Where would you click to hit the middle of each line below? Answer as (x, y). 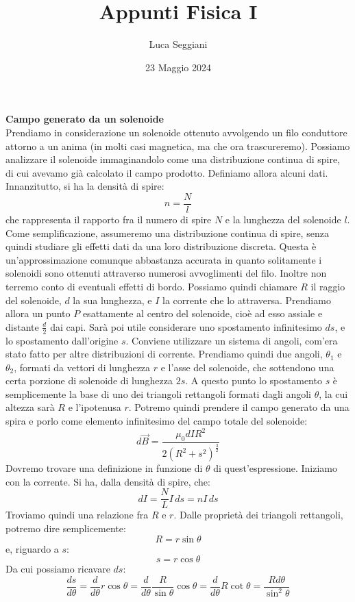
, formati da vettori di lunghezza (82, 367)
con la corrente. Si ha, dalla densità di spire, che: (108, 481)
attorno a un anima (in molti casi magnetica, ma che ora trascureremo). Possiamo (178, 146)
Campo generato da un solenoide (85, 119)
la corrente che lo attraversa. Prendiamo (247, 300)
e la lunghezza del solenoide (283, 219)
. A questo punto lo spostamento (254, 380)
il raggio (328, 286)
